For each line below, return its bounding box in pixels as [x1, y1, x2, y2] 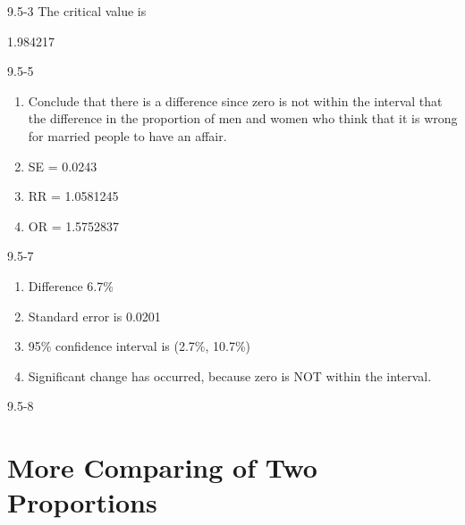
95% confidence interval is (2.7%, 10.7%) [28, 337, 251, 355]
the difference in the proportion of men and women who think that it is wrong [28, 109, 458, 128]
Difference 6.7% [28, 276, 114, 295]
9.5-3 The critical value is [7, 2, 147, 20]
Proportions [7, 484, 157, 521]
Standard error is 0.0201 [28, 306, 161, 325]
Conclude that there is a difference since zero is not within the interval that [28, 91, 443, 110]
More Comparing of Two [7, 449, 317, 486]
